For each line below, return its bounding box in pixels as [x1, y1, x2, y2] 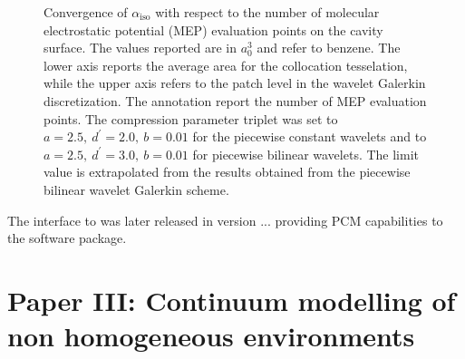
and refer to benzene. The [257, 38, 401, 57]
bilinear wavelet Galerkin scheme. [44, 179, 229, 199]
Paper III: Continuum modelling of [7, 281, 456, 318]
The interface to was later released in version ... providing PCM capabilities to [7, 210, 443, 229]
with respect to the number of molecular [155, 3, 380, 21]
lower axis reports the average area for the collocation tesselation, [44, 55, 408, 74]
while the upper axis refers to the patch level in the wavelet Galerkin [44, 73, 426, 92]
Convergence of [44, 3, 128, 21]
